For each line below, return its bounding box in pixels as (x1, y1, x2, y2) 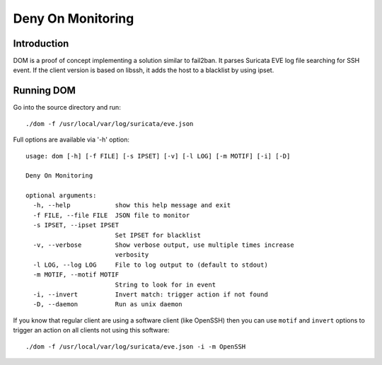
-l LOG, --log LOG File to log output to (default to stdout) (33, 260, 268, 269)
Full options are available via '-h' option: (13, 135, 130, 144)
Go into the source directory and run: (13, 103, 122, 112)
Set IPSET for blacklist (115, 231, 202, 239)
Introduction (13, 37, 69, 50)
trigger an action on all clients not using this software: (13, 326, 170, 335)
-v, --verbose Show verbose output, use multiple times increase (33, 241, 294, 249)
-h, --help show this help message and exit (33, 202, 231, 209)
